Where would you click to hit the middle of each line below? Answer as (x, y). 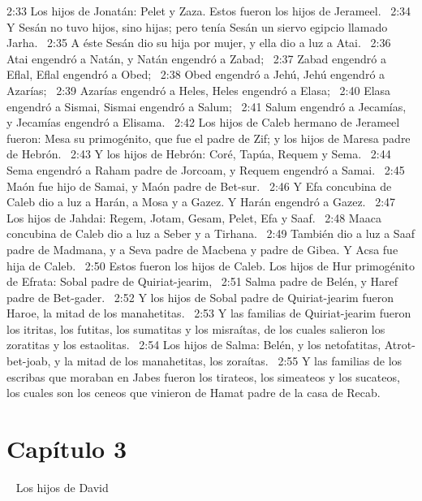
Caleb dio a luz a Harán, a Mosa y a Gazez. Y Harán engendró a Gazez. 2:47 (201, 202)
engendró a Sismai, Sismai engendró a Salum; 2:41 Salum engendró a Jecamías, (207, 106)
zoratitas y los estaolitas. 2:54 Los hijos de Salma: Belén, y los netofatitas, (194, 345)
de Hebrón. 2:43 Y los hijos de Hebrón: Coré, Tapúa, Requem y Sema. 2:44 (199, 154)
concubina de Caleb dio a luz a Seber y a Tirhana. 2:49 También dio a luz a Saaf (211, 233)
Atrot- (400, 345)
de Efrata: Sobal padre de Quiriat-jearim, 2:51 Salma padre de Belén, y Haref (202, 281)
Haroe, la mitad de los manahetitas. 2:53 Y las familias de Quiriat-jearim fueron (209, 313)
